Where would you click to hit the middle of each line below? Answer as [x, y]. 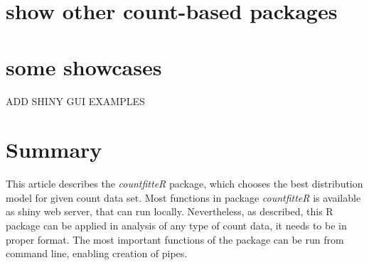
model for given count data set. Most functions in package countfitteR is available [183, 197]
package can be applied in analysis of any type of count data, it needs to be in [176, 225]
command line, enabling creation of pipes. [97, 253]
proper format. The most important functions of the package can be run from [175, 239]
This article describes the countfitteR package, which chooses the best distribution [184, 184]
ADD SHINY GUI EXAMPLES [75, 101]
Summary [54, 150]
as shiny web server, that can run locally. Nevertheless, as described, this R [170, 211]
